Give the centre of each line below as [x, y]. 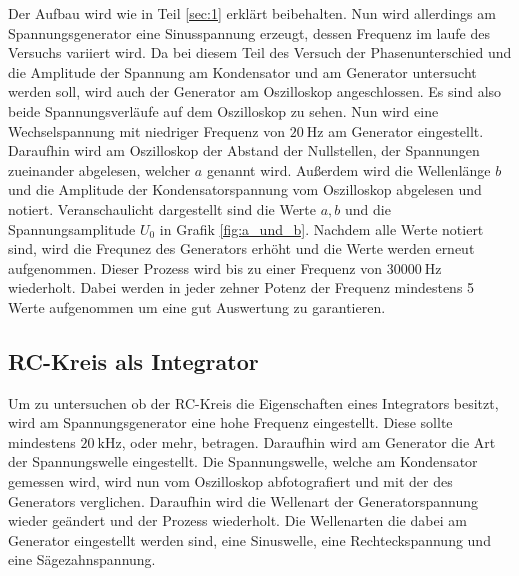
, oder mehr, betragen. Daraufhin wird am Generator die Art [308, 441]
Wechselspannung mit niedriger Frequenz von [146, 130]
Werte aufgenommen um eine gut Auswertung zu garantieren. [197, 306]
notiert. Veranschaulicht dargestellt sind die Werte [162, 208]
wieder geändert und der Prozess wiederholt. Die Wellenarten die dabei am [237, 520]
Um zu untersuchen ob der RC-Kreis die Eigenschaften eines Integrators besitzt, [253, 402]
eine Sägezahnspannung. [82, 559]
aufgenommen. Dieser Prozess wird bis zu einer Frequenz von [195, 267]
